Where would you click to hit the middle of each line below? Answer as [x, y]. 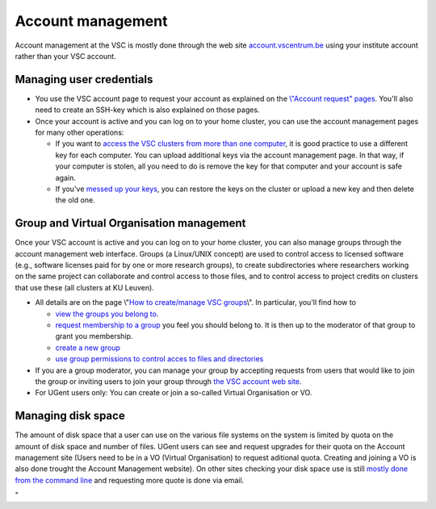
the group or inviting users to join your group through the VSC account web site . [168, 381]
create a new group [88, 348]
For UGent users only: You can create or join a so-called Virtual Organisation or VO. [174, 393]
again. [66, 177]
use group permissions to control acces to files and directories [159, 359]
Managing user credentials [84, 79]
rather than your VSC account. [65, 56]
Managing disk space [70, 416]
